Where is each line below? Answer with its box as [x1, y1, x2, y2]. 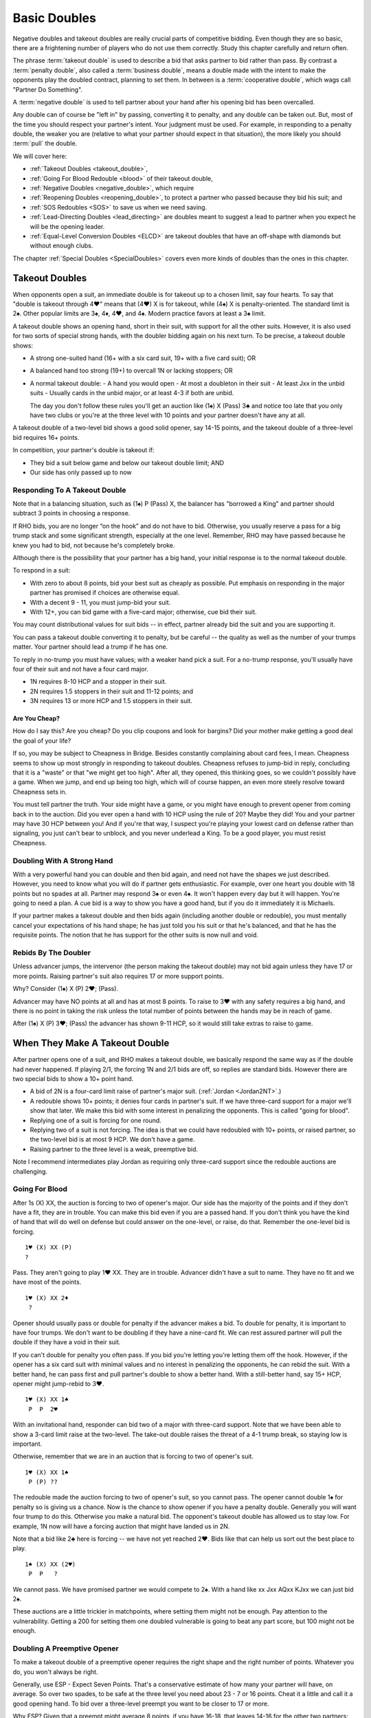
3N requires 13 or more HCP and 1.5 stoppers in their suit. [30, 697, 192, 705]
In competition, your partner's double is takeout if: [12, 446, 155, 454]
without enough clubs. [30, 241, 93, 250]
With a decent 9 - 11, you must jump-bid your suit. [30, 598, 171, 606]
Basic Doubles [12, 10, 96, 25]
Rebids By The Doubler [12, 948, 91, 958]
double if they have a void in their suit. [12, 1338, 121, 1346]
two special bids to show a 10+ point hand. [12, 1075, 134, 1083]
